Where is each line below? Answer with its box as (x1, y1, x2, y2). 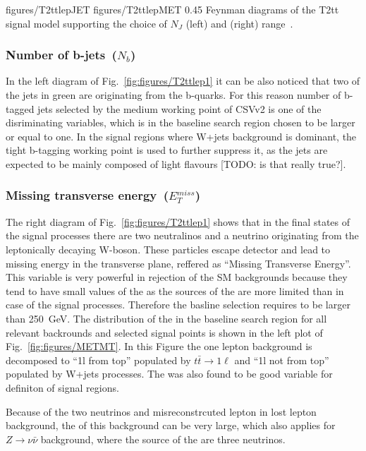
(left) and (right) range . (185, 16, 293, 30)
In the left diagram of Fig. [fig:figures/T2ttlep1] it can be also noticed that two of (6, 73, 360, 88)
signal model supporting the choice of (6, 16, 167, 30)
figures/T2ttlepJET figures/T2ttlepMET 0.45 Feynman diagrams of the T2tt (6, 2, 339, 16)
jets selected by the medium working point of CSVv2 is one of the (37, 101, 322, 116)
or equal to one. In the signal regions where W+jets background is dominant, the (6, 128, 357, 143)
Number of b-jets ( (6, 46, 117, 64)
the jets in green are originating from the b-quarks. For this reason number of (6, 88, 341, 102)
